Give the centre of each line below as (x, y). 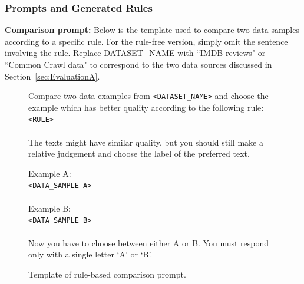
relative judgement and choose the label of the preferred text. (139, 153)
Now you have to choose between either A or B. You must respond (149, 242)
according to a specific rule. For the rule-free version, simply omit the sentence (146, 41)
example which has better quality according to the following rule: (146, 107)
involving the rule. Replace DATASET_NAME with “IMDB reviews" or (135, 53)
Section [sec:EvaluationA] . (52, 76)
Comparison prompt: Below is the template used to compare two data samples (152, 30)
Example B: (49, 208)
